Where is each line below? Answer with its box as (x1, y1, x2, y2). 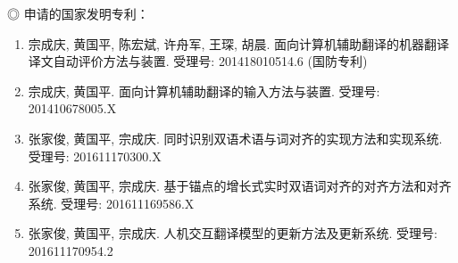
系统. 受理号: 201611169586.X (28, 193, 195, 212)
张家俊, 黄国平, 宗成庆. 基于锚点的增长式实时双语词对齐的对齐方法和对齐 (28, 177, 452, 195)
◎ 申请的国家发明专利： (7, 4, 149, 22)
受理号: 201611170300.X (28, 146, 162, 165)
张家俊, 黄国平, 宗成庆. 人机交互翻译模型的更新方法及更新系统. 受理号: (28, 224, 437, 242)
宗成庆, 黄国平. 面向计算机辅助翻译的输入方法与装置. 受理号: (28, 81, 380, 100)
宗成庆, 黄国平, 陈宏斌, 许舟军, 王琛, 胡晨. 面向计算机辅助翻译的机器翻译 (28, 34, 450, 53)
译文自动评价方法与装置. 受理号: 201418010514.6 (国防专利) (28, 52, 368, 70)
